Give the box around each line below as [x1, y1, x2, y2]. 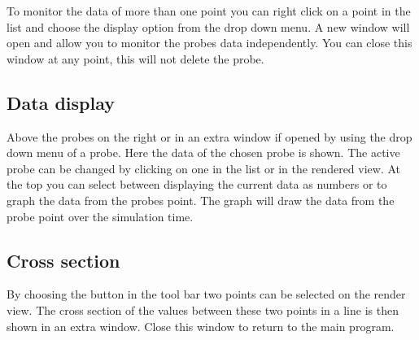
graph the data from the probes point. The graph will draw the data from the [7, 191, 395, 208]
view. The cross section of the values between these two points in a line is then [7, 301, 399, 318]
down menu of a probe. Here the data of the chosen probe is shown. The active [7, 144, 400, 161]
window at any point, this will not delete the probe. [7, 50, 264, 67]
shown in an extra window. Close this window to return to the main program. [7, 317, 395, 334]
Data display [7, 89, 116, 115]
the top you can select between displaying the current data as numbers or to [7, 176, 387, 193]
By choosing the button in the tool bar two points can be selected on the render [7, 286, 406, 303]
